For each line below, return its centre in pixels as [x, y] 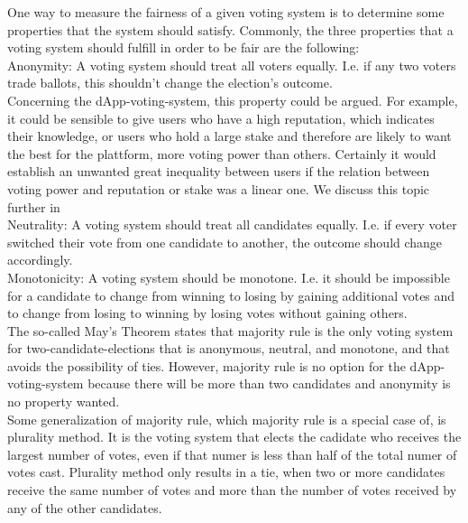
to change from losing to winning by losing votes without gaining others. [207, 313]
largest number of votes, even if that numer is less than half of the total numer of [232, 454]
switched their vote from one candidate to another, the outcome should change [225, 242]
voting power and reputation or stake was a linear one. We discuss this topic [219, 188]
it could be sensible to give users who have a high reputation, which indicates [221, 118]
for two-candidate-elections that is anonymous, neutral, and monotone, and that [229, 348]
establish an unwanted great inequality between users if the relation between [219, 171]
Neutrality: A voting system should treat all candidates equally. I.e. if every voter [232, 224]
